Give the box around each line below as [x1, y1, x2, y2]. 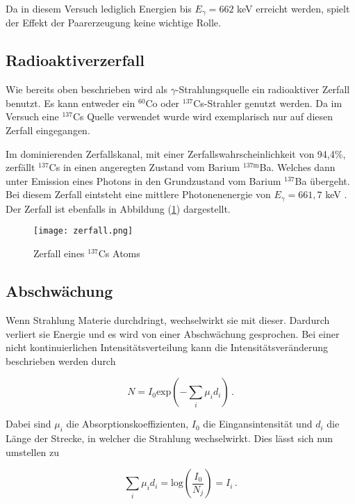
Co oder [145, 95, 180, 110]
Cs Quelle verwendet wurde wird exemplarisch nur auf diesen [72, 109, 333, 124]
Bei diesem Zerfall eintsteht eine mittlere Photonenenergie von [6, 187, 271, 202]
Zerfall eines [33, 246, 85, 261]
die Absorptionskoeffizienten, [66, 416, 189, 431]
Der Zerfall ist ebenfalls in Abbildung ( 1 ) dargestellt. [6, 201, 231, 216]
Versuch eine [6, 109, 59, 124]
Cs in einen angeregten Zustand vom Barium [49, 160, 240, 174]
